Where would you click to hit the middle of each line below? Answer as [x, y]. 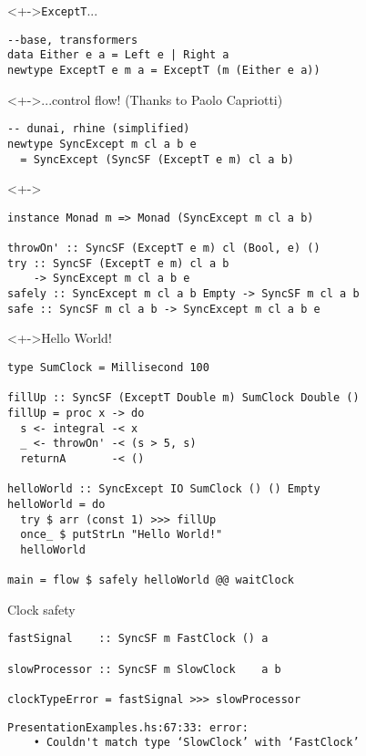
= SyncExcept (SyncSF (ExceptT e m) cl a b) [157, 159]
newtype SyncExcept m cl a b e [102, 144]
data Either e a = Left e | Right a [118, 55]
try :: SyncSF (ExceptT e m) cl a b [118, 263]
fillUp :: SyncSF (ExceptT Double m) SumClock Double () [183, 398]
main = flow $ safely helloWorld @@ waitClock [151, 580]
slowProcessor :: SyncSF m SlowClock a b [144, 669]
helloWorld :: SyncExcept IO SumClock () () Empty [164, 489]
